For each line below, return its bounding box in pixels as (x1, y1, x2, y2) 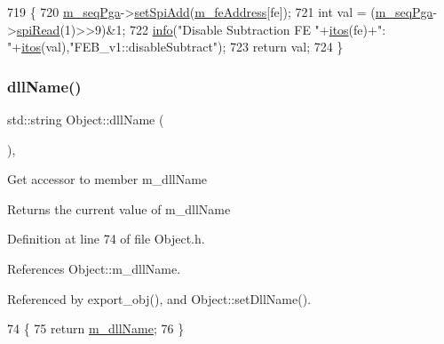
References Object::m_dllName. (7, 259, 181, 277)
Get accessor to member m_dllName (7, 170, 208, 188)
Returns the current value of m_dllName (7, 199, 231, 218)
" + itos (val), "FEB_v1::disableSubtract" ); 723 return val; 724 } (7, 37, 344, 56)
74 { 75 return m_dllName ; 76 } (7, 319, 185, 338)
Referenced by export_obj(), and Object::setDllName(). (7, 289, 312, 308)
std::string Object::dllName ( (7, 110, 164, 128)
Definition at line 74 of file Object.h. (7, 229, 205, 248)
